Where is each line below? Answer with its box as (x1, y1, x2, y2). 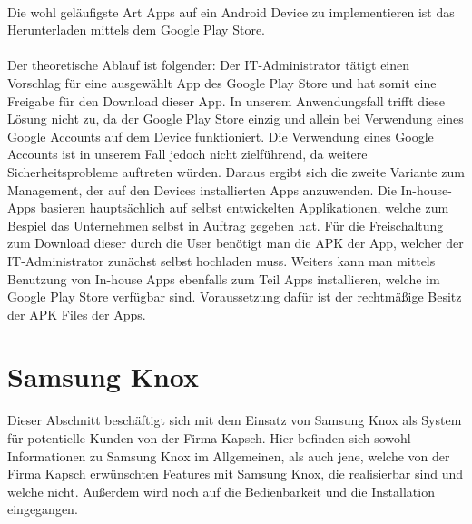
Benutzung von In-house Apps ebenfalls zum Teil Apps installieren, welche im (7, 269, 440, 288)
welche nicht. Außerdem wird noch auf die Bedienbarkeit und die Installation (7, 481, 435, 500)
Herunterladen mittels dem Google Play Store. (7, 20, 265, 39)
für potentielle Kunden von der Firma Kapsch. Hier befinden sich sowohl (7, 429, 411, 447)
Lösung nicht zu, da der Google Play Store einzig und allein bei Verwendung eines (7, 109, 464, 128)
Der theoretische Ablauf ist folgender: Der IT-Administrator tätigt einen (7, 55, 410, 74)
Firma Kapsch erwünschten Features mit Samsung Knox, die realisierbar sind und (7, 464, 463, 483)
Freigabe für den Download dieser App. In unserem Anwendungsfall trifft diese (7, 91, 445, 110)
